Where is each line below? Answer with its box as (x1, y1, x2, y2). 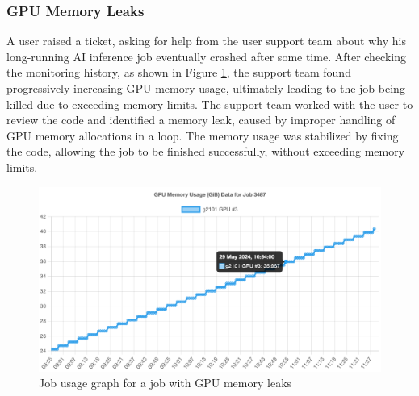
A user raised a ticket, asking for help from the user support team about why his (6, 32, 406, 49)
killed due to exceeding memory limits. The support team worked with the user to (6, 95, 413, 112)
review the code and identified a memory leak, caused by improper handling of (6, 111, 396, 128)
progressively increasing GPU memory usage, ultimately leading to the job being (6, 80, 405, 96)
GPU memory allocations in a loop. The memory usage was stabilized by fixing (6, 127, 399, 144)
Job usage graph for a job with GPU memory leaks (39, 374, 292, 391)
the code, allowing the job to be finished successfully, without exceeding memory (6, 143, 405, 160)
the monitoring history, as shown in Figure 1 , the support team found (6, 64, 351, 81)
